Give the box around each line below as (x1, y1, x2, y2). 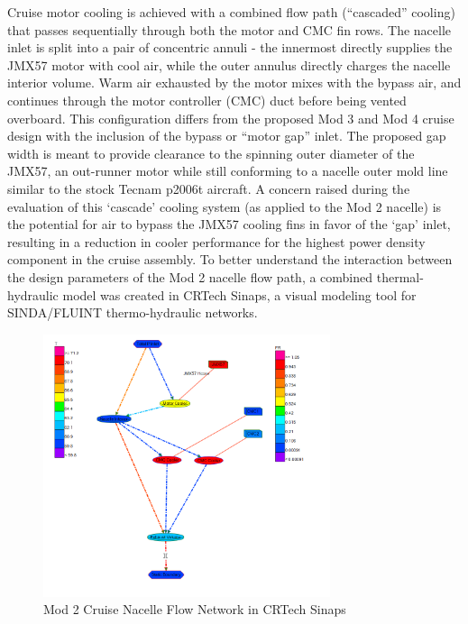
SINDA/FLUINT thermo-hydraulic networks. (7, 303, 258, 322)
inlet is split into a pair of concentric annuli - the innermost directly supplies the (7, 38, 453, 57)
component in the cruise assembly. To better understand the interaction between (7, 250, 453, 269)
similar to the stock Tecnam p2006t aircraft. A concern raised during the (7, 179, 410, 197)
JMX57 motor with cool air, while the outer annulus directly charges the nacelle (7, 55, 451, 74)
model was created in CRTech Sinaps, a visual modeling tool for (62, 285, 417, 304)
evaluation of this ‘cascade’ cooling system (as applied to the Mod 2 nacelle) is (7, 197, 442, 216)
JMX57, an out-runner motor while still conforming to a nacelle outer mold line (7, 161, 448, 180)
